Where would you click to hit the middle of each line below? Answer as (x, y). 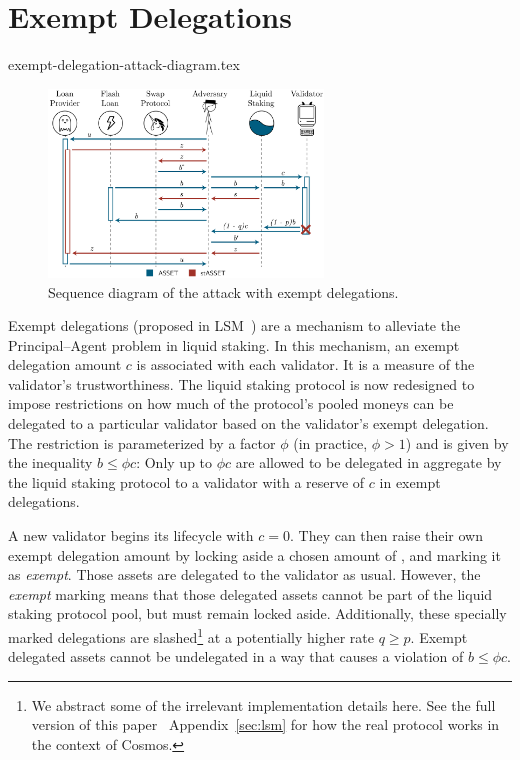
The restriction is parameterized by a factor (142, 442)
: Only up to (174, 462)
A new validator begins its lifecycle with (131, 535)
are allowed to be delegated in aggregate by (368, 462)
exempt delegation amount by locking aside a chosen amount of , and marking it (254, 554)
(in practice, (330, 442)
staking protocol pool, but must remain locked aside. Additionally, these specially (257, 613)
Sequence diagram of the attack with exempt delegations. (223, 291)
